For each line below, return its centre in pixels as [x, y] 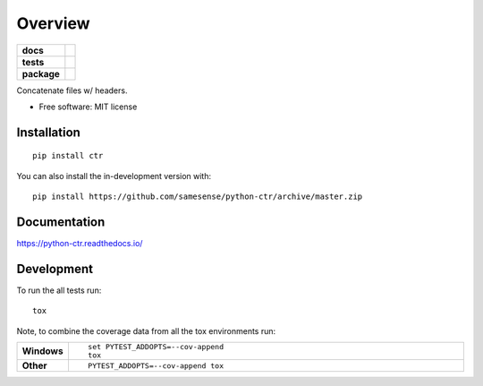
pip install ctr [68, 156]
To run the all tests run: [59, 290]
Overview [53, 23]
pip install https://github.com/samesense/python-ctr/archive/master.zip [198, 197]
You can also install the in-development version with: [114, 176]
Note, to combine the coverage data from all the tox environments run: [146, 330]
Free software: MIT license [88, 107]
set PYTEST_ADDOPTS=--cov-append [156, 347]
